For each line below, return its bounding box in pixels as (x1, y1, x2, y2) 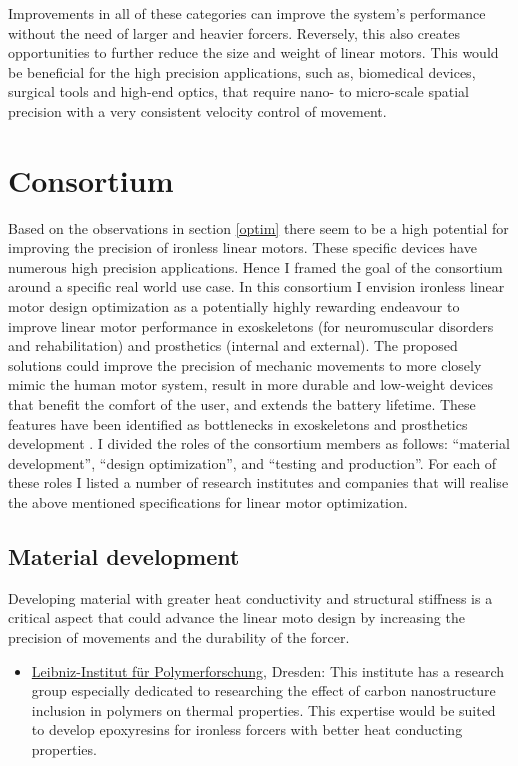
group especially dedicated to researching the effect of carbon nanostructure (31, 680, 496, 701)
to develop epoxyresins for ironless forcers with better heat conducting (31, 719, 463, 740)
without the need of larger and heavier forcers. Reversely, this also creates (8, 22, 460, 43)
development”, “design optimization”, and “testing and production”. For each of (8, 452, 497, 473)
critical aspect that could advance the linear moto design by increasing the (8, 607, 465, 628)
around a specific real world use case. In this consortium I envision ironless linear (8, 276, 505, 297)
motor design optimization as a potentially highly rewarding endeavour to (8, 296, 460, 317)
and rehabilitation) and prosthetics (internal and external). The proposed (8, 335, 458, 356)
